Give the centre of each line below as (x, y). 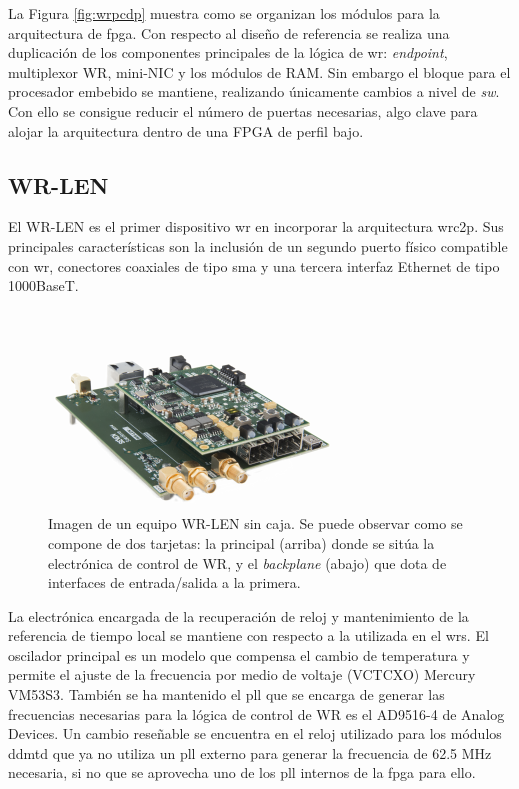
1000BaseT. (43, 285)
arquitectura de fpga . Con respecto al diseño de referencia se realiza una (229, 32)
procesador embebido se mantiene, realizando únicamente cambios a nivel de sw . (254, 91)
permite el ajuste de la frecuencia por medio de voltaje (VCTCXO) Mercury (242, 674)
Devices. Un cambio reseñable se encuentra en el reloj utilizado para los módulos (255, 733)
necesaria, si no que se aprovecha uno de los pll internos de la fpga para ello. (242, 772)
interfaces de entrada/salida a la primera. (174, 582)
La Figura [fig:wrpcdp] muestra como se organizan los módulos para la (224, 13)
